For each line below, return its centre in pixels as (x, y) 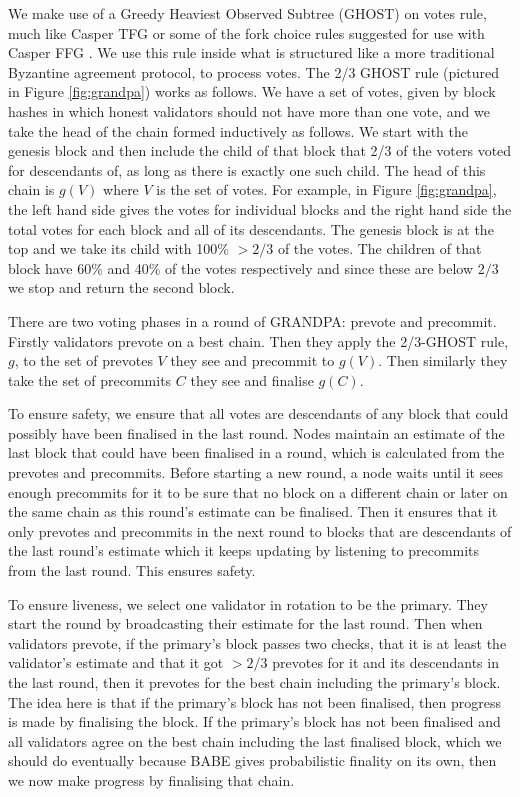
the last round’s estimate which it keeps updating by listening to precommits (244, 550)
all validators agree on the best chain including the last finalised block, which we (255, 740)
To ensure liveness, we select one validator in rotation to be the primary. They (248, 603)
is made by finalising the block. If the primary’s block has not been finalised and (254, 721)
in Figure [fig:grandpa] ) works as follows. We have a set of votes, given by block (252, 91)
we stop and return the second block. (121, 287)
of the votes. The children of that (379, 248)
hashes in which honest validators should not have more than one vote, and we (249, 110)
